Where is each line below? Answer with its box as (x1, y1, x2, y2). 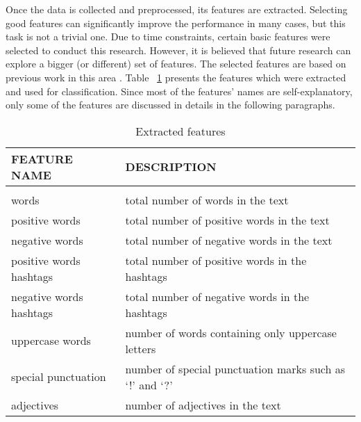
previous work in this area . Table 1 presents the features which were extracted (6, 70, 346, 84)
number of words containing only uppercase (125, 324, 337, 341)
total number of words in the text (125, 191, 289, 208)
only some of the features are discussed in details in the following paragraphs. (6, 97, 335, 112)
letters (125, 340, 156, 357)
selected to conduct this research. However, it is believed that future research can (6, 42, 351, 57)
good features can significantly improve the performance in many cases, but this (6, 15, 346, 30)
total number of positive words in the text (125, 211, 330, 228)
